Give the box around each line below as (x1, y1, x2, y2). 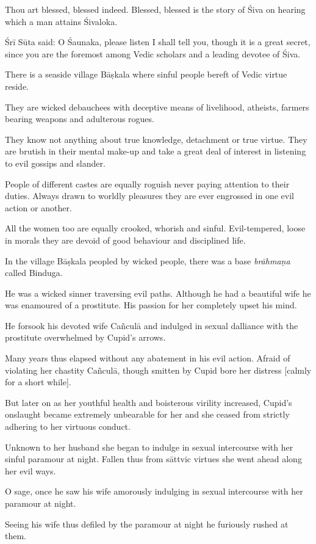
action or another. (5, 201, 72, 214)
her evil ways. (5, 464, 56, 477)
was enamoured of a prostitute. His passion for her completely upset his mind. (5, 299, 297, 311)
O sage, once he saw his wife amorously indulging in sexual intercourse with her (5, 485, 303, 498)
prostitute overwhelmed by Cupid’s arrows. (5, 331, 166, 344)
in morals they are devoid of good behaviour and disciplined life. (5, 233, 246, 246)
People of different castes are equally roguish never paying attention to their (5, 177, 290, 190)
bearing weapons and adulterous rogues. (5, 112, 154, 125)
